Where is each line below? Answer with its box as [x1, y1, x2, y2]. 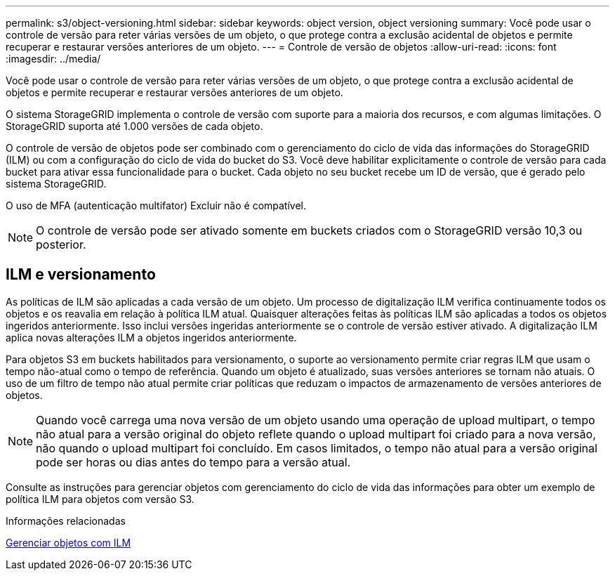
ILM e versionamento [6, 266, 156, 284]
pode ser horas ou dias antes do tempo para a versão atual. [36, 454, 351, 469]
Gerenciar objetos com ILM [6, 536, 131, 549]
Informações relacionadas [6, 514, 126, 527]
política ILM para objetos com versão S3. [6, 492, 194, 505]
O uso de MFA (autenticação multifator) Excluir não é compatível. [6, 199, 307, 211]
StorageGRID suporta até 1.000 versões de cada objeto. [6, 120, 263, 132]
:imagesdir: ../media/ [6, 53, 101, 65]
